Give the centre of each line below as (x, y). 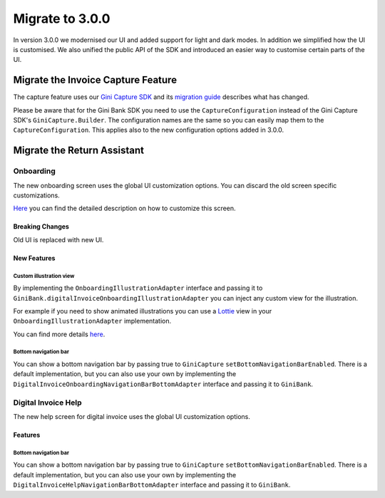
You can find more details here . (59, 334)
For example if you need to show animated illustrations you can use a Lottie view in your (143, 311)
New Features (34, 258)
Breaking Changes (41, 227)
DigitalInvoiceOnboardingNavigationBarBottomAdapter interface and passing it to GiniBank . (163, 384)
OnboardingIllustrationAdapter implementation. (92, 321)
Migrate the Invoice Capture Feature (95, 80)
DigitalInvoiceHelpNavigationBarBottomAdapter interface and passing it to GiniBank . (152, 485)
